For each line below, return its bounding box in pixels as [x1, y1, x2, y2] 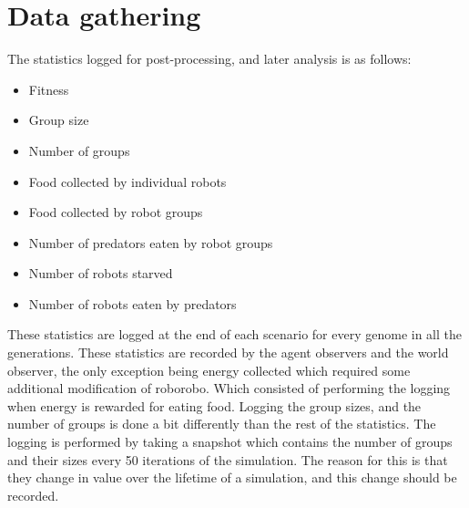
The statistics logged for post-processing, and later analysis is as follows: [7, 49, 412, 68]
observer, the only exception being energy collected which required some [7, 360, 411, 379]
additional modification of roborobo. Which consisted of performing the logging [7, 378, 451, 398]
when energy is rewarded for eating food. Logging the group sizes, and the [7, 396, 422, 415]
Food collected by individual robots [28, 171, 227, 191]
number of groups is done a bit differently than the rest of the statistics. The [7, 414, 436, 433]
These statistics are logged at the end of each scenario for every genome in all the [7, 325, 463, 344]
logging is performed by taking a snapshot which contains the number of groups [7, 432, 453, 451]
